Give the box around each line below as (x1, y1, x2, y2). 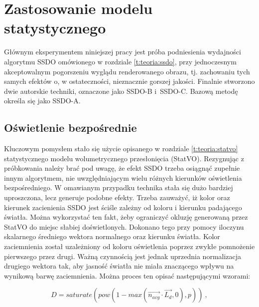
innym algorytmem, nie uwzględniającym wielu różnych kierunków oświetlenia (4, 172, 242, 183)
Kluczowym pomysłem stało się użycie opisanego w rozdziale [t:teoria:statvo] (4, 143, 238, 154)
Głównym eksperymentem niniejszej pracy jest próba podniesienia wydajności (4, 46, 241, 57)
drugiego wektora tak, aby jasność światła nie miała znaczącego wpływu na (4, 261, 234, 271)
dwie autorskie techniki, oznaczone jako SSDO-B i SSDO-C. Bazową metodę (4, 85, 238, 96)
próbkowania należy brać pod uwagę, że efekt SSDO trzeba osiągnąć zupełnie (4, 163, 240, 173)
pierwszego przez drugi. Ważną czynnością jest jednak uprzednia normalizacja (4, 251, 242, 261)
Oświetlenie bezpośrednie (4, 120, 137, 135)
